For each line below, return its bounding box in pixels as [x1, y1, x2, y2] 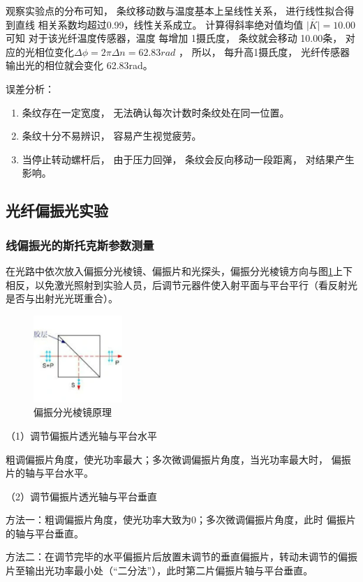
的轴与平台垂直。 [6, 525, 84, 540]
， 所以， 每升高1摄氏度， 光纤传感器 [178, 44, 350, 59]
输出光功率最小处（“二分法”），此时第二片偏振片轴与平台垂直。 [24, 563, 313, 578]
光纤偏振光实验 [6, 200, 108, 221]
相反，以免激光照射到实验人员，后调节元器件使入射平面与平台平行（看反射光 [6, 277, 357, 292]
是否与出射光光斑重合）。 [6, 291, 118, 306]
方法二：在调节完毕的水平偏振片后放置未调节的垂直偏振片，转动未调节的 [6, 549, 338, 564]
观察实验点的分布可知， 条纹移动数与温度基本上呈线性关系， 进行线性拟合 [6, 3, 345, 17]
